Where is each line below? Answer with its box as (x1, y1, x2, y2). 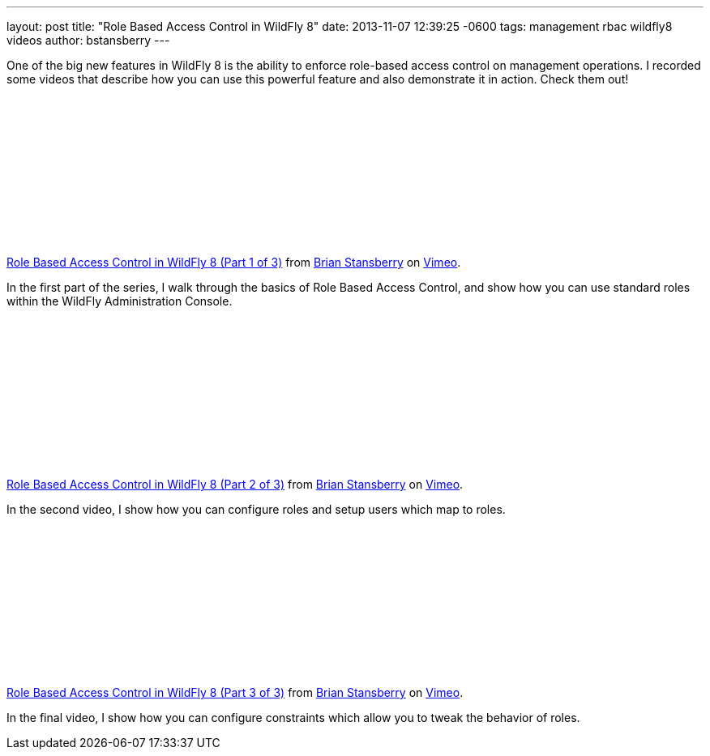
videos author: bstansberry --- (6, 33, 170, 47)
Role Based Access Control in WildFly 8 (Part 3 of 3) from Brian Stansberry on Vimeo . (6, 686, 464, 699)
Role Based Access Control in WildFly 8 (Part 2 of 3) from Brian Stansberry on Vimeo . (6, 477, 464, 491)
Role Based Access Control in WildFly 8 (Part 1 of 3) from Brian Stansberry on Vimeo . (6, 255, 461, 269)
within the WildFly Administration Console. (6, 294, 233, 308)
